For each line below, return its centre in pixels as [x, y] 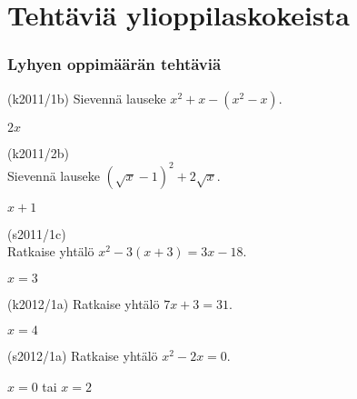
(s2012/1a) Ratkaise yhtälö [83, 356]
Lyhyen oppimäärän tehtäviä [114, 64]
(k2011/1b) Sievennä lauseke [87, 98]
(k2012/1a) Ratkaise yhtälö [84, 303]
